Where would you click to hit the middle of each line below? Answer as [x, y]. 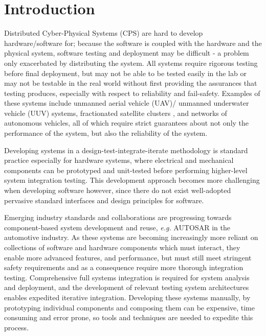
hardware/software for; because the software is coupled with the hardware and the [133, 43]
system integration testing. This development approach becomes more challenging [132, 180]
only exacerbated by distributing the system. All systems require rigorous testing [131, 63]
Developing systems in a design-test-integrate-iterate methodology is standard [126, 150]
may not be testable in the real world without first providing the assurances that [131, 83]
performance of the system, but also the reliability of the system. [106, 133]
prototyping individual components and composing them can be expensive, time [129, 307]
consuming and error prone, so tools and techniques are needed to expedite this [129, 317]
